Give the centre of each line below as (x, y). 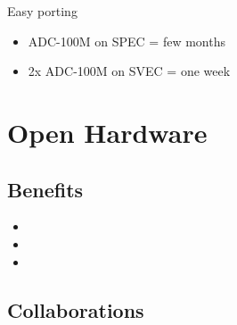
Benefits (45, 189)
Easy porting (42, 11)
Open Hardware (107, 132)
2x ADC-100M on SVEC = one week (129, 71)
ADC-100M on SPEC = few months (127, 41)
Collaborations (76, 309)
